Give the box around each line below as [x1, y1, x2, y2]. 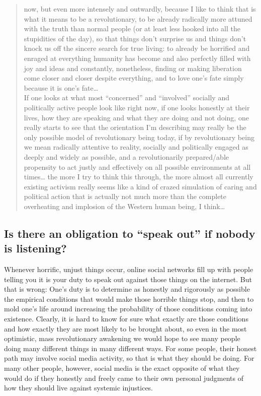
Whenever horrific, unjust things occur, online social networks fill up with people [4, 264, 253, 275]
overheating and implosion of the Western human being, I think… [24, 201, 225, 211]
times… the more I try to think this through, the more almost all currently [24, 171, 253, 182]
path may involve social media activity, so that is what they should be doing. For [4, 353, 254, 363]
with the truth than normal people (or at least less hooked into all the [24, 23, 240, 34]
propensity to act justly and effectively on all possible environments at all [24, 161, 251, 172]
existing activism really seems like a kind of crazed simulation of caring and [24, 181, 257, 191]
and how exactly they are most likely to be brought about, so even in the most [4, 323, 247, 334]
